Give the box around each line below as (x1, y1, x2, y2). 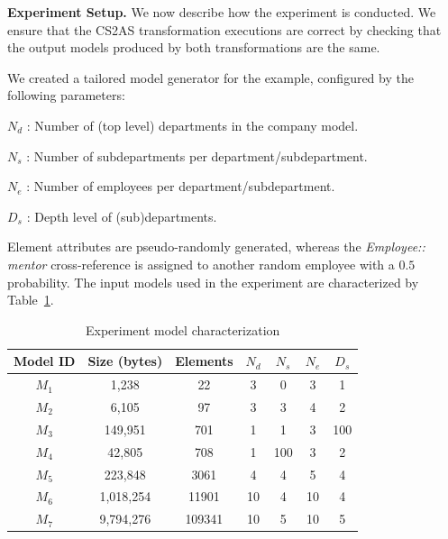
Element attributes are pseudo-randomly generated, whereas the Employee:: (7, 237, 425, 256)
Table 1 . (7, 290, 54, 309)
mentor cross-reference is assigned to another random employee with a (7, 254, 395, 273)
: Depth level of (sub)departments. (26, 206, 217, 225)
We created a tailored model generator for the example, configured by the (7, 68, 414, 87)
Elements (175, 352, 233, 370)
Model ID (14, 352, 76, 370)
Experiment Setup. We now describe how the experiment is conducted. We (7, 3, 436, 21)
